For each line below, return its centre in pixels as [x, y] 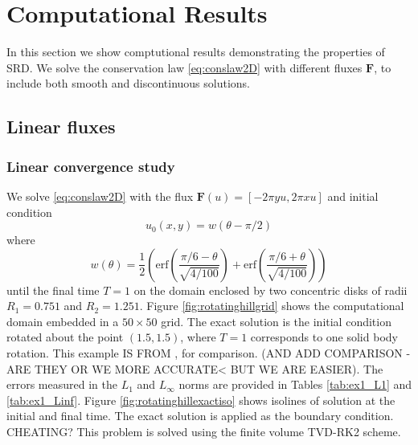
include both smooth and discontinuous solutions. [128, 83]
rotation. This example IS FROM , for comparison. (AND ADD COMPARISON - [209, 353]
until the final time [53, 290]
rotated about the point [65, 337]
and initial [353, 196]
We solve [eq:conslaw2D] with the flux [100, 196]
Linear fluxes [61, 127]
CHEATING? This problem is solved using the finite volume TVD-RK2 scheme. [204, 432]
